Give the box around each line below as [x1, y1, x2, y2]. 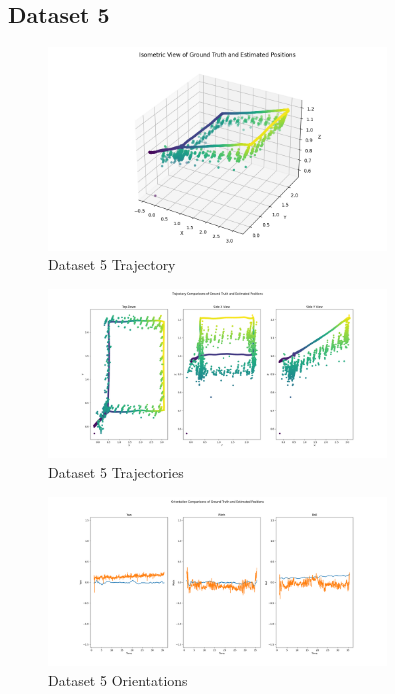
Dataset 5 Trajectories [48, 462, 184, 483]
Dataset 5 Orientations [48, 669, 188, 690]
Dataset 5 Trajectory [48, 254, 176, 275]
